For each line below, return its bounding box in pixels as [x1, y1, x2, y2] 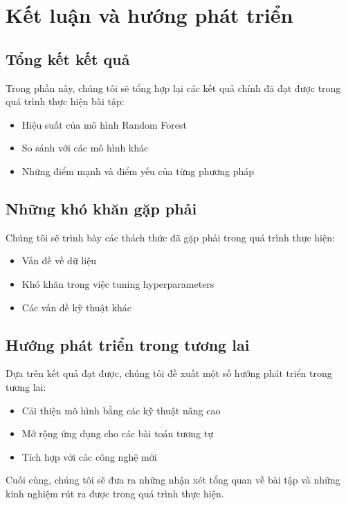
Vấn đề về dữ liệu [21, 253, 97, 268]
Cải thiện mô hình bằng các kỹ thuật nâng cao [21, 403, 221, 417]
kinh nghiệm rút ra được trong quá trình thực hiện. [6, 486, 224, 500]
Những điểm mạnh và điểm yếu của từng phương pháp [21, 163, 255, 178]
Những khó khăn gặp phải [6, 197, 197, 219]
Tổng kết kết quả [6, 48, 130, 69]
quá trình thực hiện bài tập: [6, 94, 125, 109]
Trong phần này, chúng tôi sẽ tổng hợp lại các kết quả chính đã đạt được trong [6, 80, 341, 95]
